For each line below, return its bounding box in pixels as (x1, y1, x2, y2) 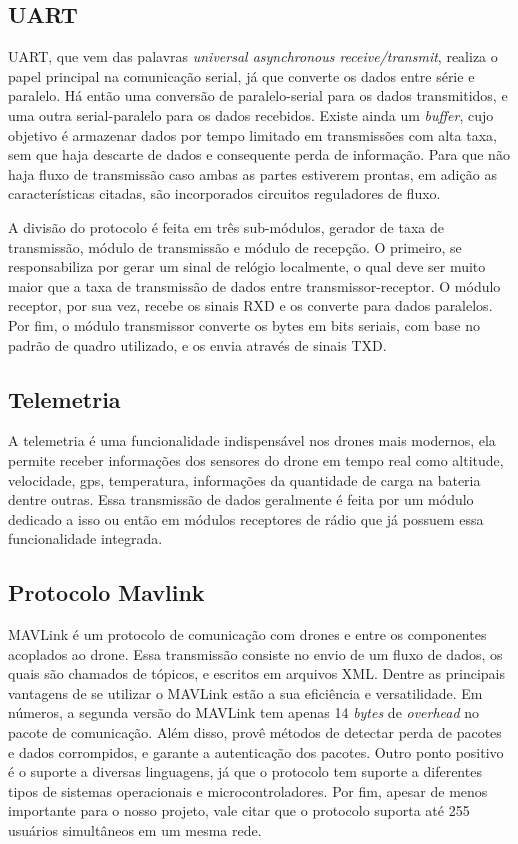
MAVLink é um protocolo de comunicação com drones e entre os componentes (8, 624, 487, 645)
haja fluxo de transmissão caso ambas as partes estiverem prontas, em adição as (8, 163, 497, 184)
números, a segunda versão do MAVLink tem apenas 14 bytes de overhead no (8, 702, 480, 723)
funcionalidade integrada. (8, 528, 163, 549)
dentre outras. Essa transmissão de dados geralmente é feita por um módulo (8, 489, 474, 510)
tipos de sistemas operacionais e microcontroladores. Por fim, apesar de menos (8, 780, 488, 801)
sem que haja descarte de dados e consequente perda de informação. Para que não (8, 144, 510, 165)
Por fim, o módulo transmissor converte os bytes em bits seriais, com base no (8, 314, 480, 335)
